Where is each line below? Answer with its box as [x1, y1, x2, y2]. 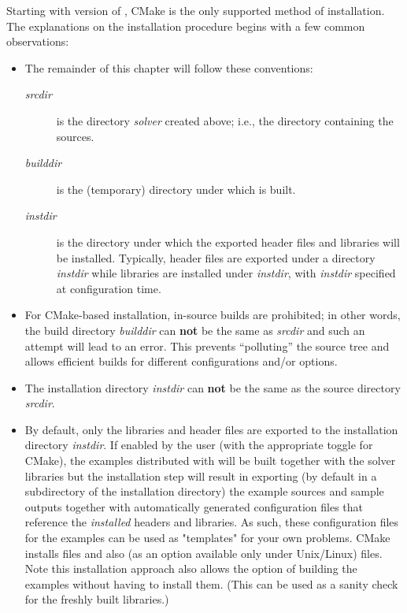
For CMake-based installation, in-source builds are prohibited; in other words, [24, 306, 401, 323]
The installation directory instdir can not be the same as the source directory [24, 379, 401, 396]
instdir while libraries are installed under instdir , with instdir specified [56, 265, 396, 281]
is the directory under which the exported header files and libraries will [56, 233, 400, 250]
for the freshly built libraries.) [24, 591, 169, 607]
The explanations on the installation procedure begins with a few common [6, 17, 365, 34]
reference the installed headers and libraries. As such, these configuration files [24, 514, 399, 530]
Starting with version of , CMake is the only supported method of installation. [6, 2, 385, 18]
